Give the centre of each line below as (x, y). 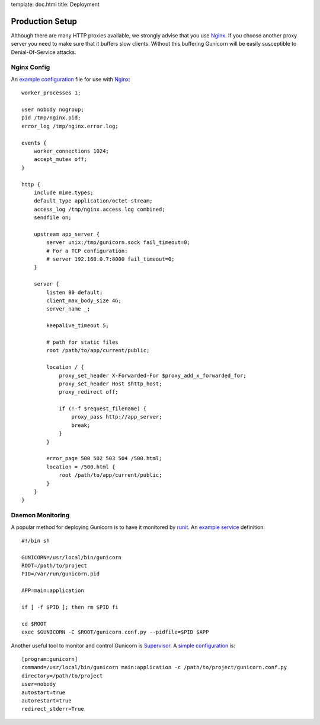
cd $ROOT (34, 624)
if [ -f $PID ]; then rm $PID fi (70, 607)
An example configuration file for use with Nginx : (71, 79)
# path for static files (82, 342)
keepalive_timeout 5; (78, 326)
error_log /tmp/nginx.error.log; (70, 126)
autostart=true (44, 692)
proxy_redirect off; (89, 392)
